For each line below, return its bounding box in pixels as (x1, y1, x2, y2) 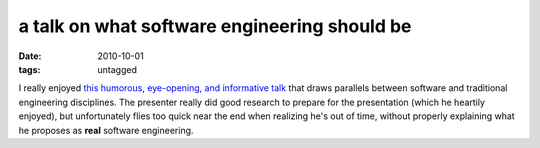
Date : (18, 50, 42, 62)
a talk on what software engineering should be (18, 15, 412, 37)
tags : (18, 63, 41, 75)
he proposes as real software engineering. (18, 124, 194, 136)
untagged (97, 63, 137, 75)
